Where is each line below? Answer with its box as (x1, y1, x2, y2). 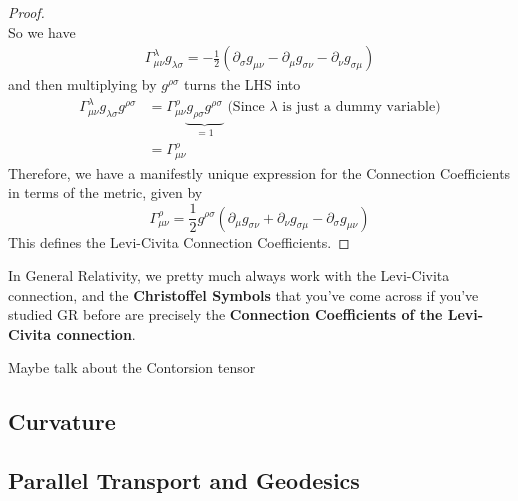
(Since (227, 100, 265, 115)
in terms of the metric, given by (8, 182, 203, 203)
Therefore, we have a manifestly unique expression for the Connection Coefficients (8, 162, 511, 183)
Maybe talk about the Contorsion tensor (8, 357, 256, 378)
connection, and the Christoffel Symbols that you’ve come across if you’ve (8, 284, 479, 305)
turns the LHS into (184, 74, 301, 95)
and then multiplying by (8, 74, 157, 95)
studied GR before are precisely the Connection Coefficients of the (8, 304, 443, 325)
